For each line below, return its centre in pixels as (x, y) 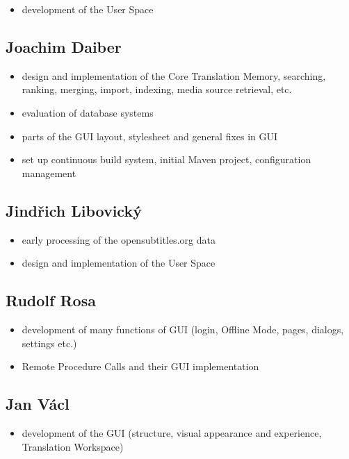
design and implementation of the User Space (119, 263)
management (49, 173)
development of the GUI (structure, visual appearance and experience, (172, 432)
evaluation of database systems (88, 112)
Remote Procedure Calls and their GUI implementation (140, 366)
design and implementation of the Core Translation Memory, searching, (174, 75)
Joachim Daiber (64, 46)
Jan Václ (38, 404)
